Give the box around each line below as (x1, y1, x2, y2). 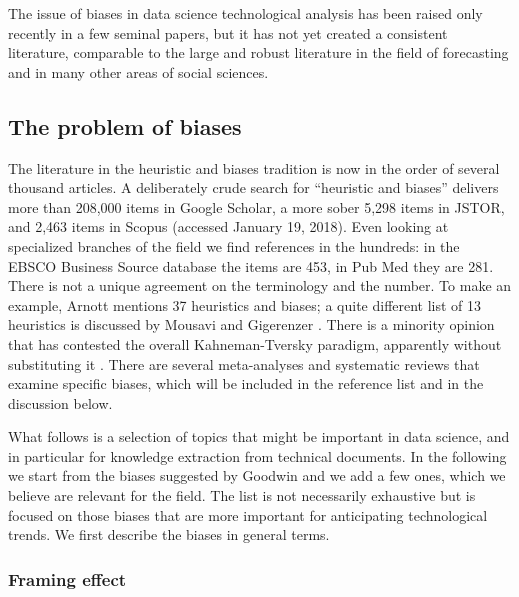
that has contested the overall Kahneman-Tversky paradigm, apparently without (8, 333, 502, 354)
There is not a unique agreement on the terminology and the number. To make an (8, 275, 512, 296)
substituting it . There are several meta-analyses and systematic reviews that (8, 353, 480, 374)
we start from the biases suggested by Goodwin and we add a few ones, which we (8, 465, 506, 486)
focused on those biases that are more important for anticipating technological (8, 504, 488, 525)
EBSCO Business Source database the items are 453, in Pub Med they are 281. (8, 255, 494, 276)
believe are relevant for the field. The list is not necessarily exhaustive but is (8, 485, 476, 506)
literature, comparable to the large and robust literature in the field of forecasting (8, 42, 509, 63)
